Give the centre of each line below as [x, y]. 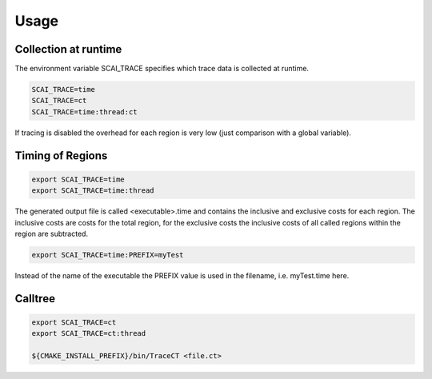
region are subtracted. [51, 233]
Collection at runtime [68, 49]
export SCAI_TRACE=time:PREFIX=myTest [108, 255]
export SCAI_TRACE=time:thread [93, 191]
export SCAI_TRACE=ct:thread [89, 333]
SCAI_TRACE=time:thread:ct [84, 112]
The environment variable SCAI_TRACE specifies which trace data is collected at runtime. [162, 69]
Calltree [35, 299]
